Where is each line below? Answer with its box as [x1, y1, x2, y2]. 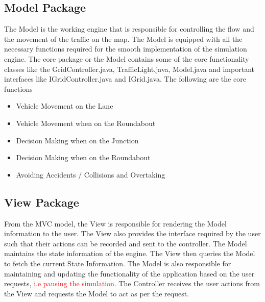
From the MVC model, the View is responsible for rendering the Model [4, 218, 227, 229]
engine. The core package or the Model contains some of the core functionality [4, 53, 249, 64]
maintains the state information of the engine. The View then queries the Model [4, 248, 255, 259]
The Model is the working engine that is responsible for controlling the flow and [4, 23, 254, 34]
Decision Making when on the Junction [16, 135, 139, 145]
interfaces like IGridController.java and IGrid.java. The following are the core [4, 73, 246, 84]
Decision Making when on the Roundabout [16, 152, 151, 163]
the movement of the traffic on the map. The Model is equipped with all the [4, 33, 243, 44]
